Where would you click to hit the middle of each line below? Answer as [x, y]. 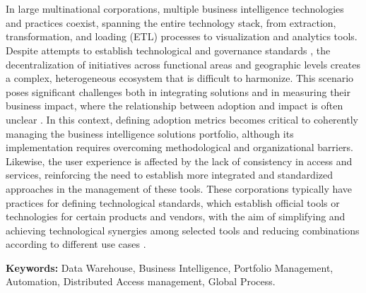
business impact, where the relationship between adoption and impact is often [175, 106]
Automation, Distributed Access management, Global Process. [141, 281]
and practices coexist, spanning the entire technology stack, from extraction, [171, 22]
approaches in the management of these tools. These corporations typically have [179, 188]
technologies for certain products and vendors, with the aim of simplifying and [176, 216]
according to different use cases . [76, 244]
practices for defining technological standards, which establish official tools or [173, 202]
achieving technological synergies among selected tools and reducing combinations [183, 230]
